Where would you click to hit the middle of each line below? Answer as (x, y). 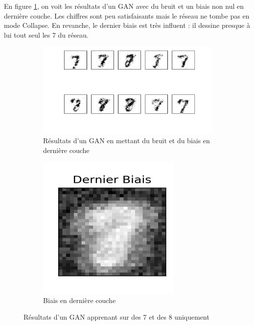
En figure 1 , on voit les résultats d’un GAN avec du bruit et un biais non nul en (124, 6)
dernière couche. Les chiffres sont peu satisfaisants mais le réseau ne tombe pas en (127, 15)
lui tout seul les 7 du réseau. (46, 34)
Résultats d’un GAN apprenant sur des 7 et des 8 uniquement (116, 316)
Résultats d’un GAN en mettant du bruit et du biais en (127, 141)
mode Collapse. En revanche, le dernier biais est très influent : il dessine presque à (127, 25)
